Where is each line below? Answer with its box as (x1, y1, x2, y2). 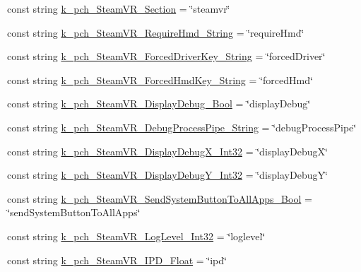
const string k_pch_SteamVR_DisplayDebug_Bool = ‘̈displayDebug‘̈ (7, 96, 311, 111)
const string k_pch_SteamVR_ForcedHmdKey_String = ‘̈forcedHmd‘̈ (7, 72, 313, 87)
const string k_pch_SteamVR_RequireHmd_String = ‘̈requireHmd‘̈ (7, 25, 304, 40)
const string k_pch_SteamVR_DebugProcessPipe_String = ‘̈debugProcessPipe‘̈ (7, 119, 357, 134)
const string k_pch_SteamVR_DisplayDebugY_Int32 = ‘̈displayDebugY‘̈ (7, 167, 328, 182)
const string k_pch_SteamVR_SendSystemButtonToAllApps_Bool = (7, 191, 312, 206)
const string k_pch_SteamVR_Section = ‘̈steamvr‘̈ (7, 1, 230, 16)
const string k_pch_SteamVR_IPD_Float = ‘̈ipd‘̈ (7, 252, 227, 267)
